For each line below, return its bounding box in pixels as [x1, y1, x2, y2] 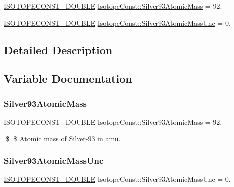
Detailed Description [4, 42, 113, 57]
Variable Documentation [4, 71, 132, 86]
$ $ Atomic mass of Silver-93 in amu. [5, 133, 121, 143]
